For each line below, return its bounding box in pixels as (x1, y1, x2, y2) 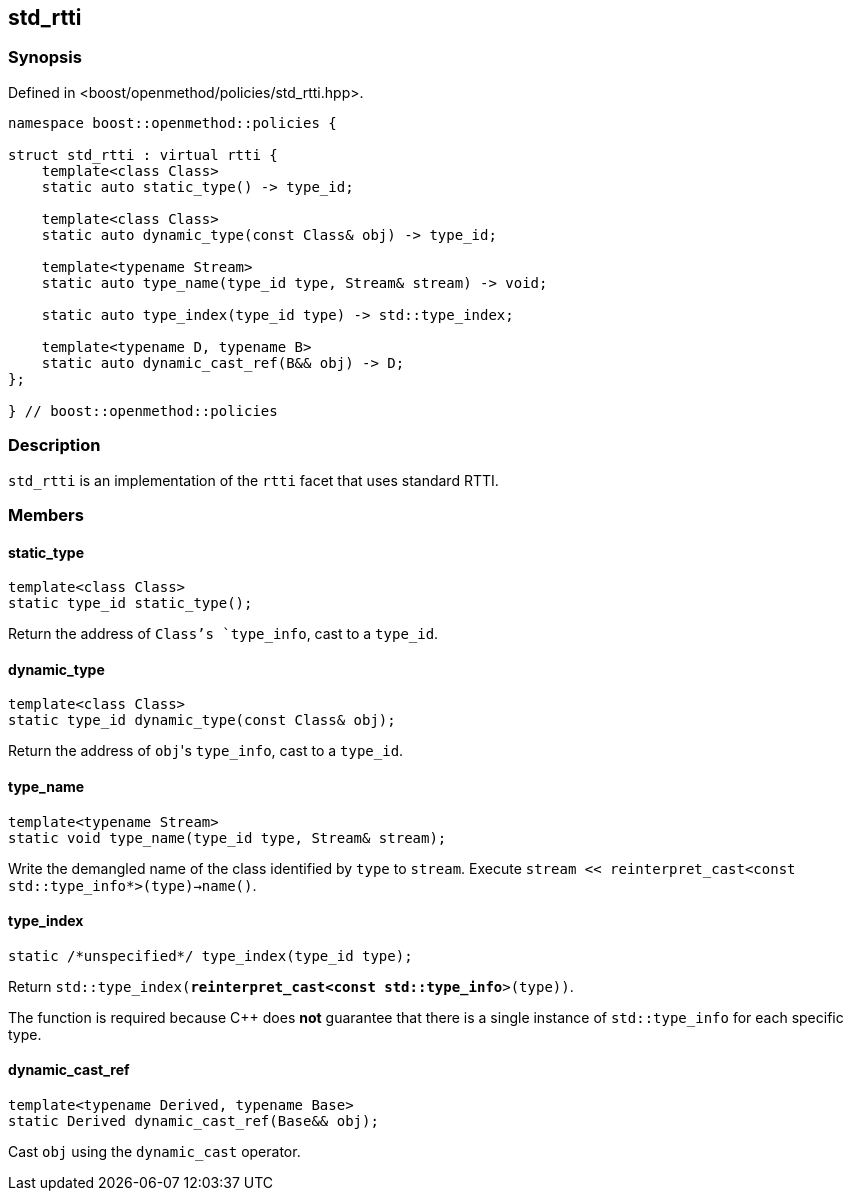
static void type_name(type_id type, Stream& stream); (8, 829, 447, 846)
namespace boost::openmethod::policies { (8, 114, 337, 131)
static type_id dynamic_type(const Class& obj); (8, 712, 396, 729)
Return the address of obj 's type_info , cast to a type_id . (8, 742, 404, 760)
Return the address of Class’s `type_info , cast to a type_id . (8, 625, 439, 643)
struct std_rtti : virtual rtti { (8, 146, 278, 163)
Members (8, 504, 84, 525)
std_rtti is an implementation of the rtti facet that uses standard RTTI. (8, 471, 499, 489)
